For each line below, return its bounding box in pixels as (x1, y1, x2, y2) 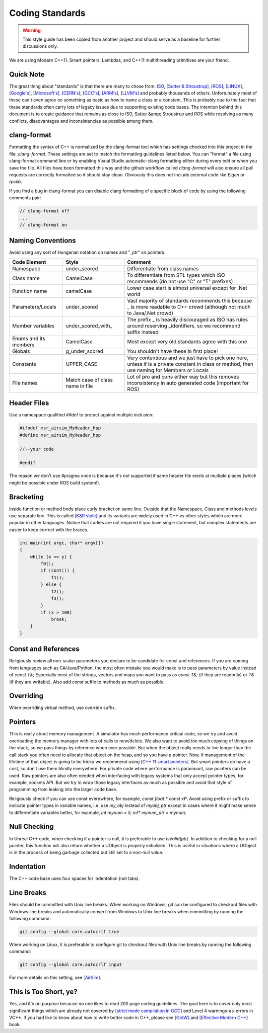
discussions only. (22, 43, 58, 49)
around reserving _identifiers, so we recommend (127, 322, 241, 329)
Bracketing (9, 492, 44, 501)
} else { (40, 582, 62, 587)
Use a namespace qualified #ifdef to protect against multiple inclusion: (9, 412, 154, 418)
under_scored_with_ (66, 322, 113, 329)
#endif (19, 460, 36, 466)
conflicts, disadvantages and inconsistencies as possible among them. (9, 118, 154, 124)
